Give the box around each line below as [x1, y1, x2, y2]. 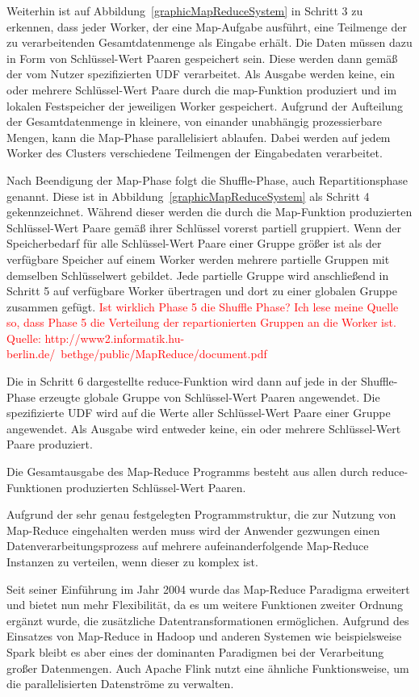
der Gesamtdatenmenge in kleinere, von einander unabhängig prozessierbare [6, 113, 382, 130]
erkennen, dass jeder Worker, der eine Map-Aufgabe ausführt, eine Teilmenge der [6, 18, 407, 35]
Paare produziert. [6, 436, 93, 453]
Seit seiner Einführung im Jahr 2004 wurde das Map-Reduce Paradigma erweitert [6, 580, 410, 597]
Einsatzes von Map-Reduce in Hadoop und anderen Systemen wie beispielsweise [6, 628, 402, 645]
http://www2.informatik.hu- [44, 329, 185, 346]
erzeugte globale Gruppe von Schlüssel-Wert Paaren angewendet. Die [39, 388, 380, 405]
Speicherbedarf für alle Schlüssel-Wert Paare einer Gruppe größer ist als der [6, 235, 382, 252]
